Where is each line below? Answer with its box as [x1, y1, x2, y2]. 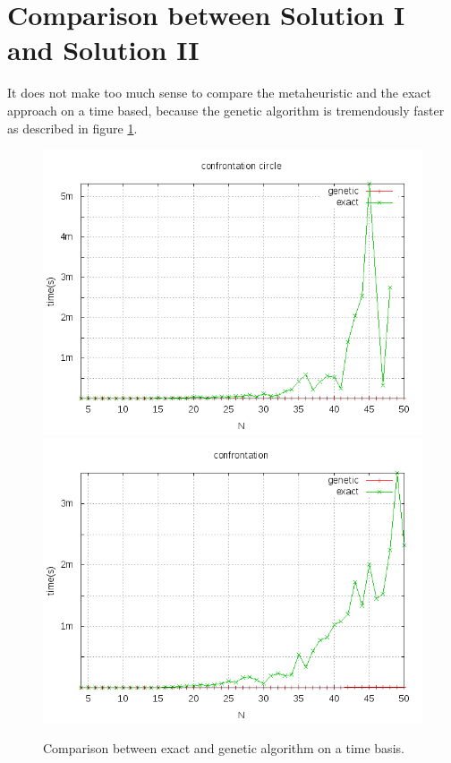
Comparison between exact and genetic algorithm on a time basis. [43, 739, 404, 758]
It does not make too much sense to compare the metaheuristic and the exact [7, 83, 431, 102]
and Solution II [7, 31, 200, 68]
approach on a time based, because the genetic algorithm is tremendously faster [7, 100, 445, 119]
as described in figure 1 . [7, 118, 138, 137]
